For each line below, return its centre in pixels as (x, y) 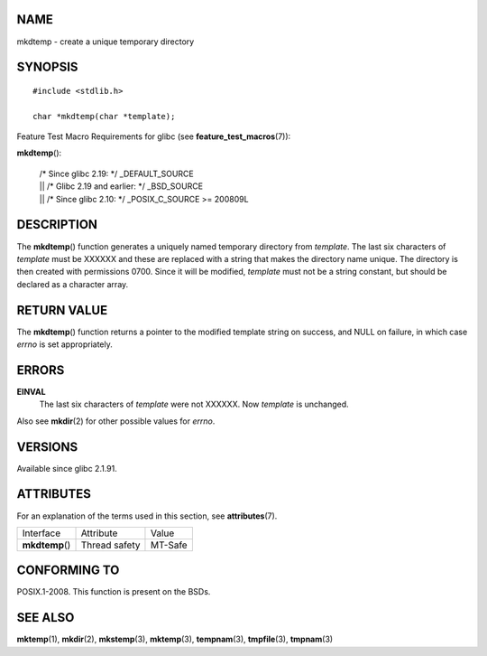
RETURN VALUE (62, 310)
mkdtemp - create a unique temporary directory (106, 42)
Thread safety (110, 545)
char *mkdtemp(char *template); (104, 116)
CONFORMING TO (68, 571)
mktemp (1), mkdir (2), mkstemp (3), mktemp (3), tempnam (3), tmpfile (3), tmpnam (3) (175, 639)
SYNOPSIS (47, 67)
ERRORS (41, 370)
